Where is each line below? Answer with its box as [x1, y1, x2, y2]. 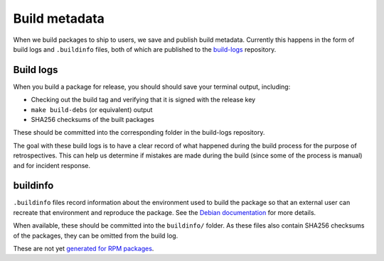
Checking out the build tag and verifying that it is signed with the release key [31, 96, 256, 104]
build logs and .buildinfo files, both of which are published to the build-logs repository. [13, 45, 277, 53]
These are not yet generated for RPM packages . [13, 245, 154, 253]
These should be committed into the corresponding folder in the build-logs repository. [13, 128, 265, 137]
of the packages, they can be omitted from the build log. [13, 231, 178, 240]
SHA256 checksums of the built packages [31, 116, 154, 124]
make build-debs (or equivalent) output [31, 105, 153, 113]
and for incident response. [13, 161, 91, 170]
